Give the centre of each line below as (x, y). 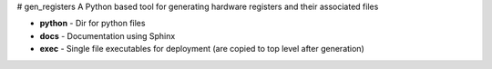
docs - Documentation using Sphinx (108, 35)
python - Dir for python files (92, 24)
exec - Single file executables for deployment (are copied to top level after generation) (202, 49)
